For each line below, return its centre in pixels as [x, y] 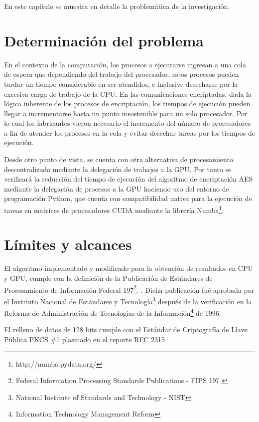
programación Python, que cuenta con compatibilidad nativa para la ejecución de [128, 198]
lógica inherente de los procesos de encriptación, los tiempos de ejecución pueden [127, 104]
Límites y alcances [68, 244]
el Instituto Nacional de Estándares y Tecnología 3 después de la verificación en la [128, 300]
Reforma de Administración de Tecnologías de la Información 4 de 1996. [113, 312]
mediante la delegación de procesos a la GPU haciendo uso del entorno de [117, 188]
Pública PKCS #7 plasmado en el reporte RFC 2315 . [87, 339]
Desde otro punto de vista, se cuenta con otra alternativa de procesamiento [119, 159]
